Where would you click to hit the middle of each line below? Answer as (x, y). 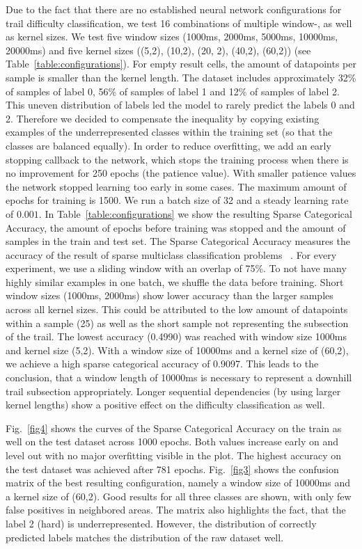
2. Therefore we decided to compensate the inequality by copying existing (163, 118)
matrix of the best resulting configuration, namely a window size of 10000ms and (178, 483)
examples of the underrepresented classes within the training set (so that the (169, 132)
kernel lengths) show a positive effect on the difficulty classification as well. (165, 405)
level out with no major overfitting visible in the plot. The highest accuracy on (174, 455)
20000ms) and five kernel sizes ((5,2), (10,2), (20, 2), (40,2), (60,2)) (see (158, 50)
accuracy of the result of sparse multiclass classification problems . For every (171, 254)
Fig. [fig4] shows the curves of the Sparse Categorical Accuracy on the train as (174, 428)
